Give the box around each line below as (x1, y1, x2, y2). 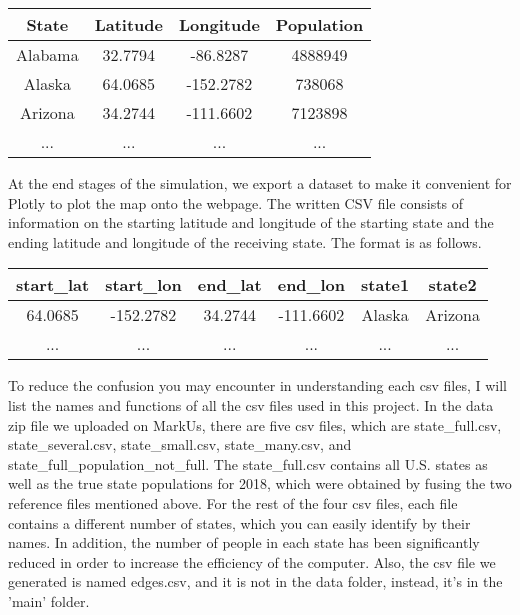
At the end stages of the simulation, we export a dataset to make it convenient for (8, 173, 512, 193)
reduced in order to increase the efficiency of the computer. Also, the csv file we (8, 551, 496, 572)
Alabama (16, 43, 79, 66)
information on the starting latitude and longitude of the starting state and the (8, 212, 494, 233)
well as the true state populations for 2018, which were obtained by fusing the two (8, 473, 512, 494)
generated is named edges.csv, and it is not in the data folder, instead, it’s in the (8, 571, 503, 592)
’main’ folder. (8, 590, 90, 611)
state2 (428, 273, 477, 297)
